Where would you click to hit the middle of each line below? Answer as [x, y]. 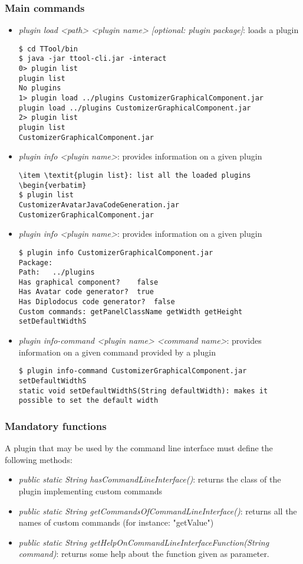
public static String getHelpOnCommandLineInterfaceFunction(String [144, 542]
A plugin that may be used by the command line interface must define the [139, 448]
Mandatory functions [56, 426]
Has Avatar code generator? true [86, 292]
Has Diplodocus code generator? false [97, 302]
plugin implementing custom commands [90, 490]
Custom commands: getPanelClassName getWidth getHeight [131, 312]
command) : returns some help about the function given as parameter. [144, 554]
